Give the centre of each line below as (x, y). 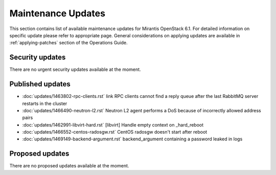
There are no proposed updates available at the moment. (69, 166)
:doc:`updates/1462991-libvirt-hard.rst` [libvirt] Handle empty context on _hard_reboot (113, 124)
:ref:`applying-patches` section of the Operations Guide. (68, 43)
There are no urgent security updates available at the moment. (75, 69)
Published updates (40, 84)
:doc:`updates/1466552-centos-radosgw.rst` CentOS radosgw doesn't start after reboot (115, 132)
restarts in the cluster (45, 103)
